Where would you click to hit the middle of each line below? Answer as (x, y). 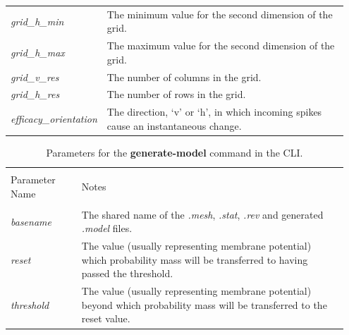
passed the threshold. (127, 273)
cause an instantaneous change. (174, 125)
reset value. (106, 318)
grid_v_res (35, 77)
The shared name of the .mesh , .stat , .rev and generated (202, 214)
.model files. (107, 228)
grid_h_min (37, 21)
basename (31, 221)
